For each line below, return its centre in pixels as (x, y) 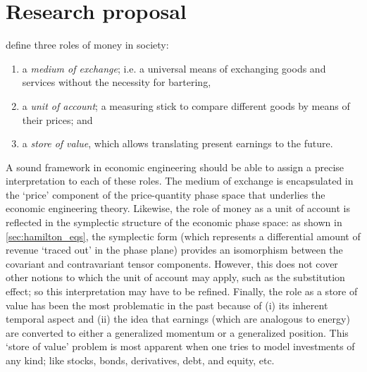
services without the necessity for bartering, (117, 82)
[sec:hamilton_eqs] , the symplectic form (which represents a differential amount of (183, 236)
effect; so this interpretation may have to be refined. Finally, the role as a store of (182, 291)
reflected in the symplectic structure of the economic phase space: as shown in (174, 222)
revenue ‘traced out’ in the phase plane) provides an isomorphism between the (174, 250)
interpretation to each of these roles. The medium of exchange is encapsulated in (180, 181)
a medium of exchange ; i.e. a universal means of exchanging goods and (174, 68)
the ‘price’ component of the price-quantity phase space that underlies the (166, 194)
